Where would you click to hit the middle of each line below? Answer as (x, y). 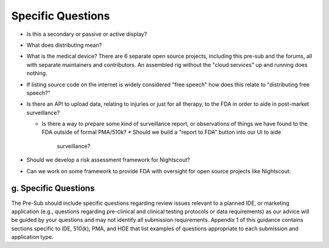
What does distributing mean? (64, 45)
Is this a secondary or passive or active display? (87, 34)
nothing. (37, 74)
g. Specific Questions (53, 188)
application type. (32, 237)
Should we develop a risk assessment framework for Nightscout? (108, 160)
